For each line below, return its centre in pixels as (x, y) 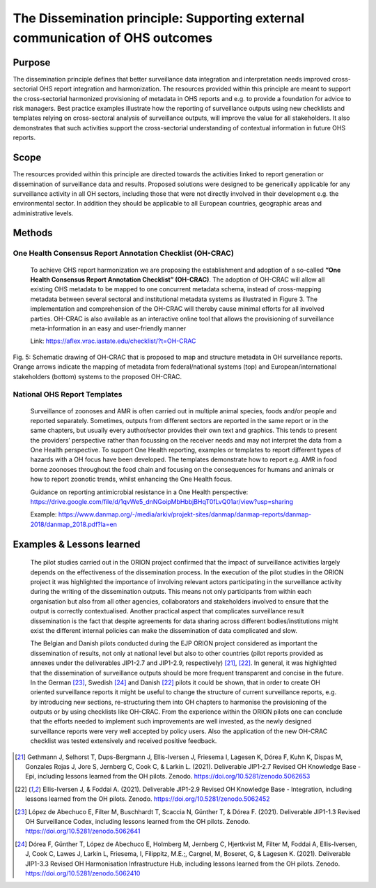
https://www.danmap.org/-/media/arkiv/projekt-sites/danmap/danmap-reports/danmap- (185, 514)
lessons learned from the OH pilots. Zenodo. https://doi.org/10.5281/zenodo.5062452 (148, 799)
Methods (33, 233)
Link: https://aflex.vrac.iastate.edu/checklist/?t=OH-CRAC (113, 341)
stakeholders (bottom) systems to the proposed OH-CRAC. (97, 376)
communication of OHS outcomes (112, 38)
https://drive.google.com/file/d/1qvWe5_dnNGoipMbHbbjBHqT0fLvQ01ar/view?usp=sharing (162, 502)
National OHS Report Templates (68, 395)
